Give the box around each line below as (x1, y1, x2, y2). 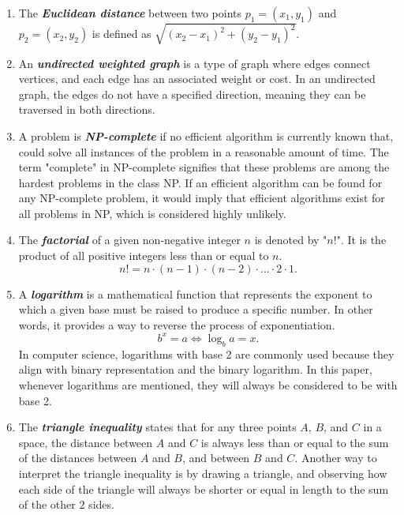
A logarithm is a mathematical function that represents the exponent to (18, 285, 372, 302)
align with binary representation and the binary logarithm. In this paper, (18, 361, 372, 378)
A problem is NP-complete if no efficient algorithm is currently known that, (18, 127, 394, 144)
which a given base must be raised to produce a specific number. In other (18, 301, 373, 318)
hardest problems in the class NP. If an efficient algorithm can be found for (18, 174, 383, 190)
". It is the (336, 231, 387, 248)
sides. (88, 496, 114, 513)
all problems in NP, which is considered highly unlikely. (18, 205, 286, 221)
